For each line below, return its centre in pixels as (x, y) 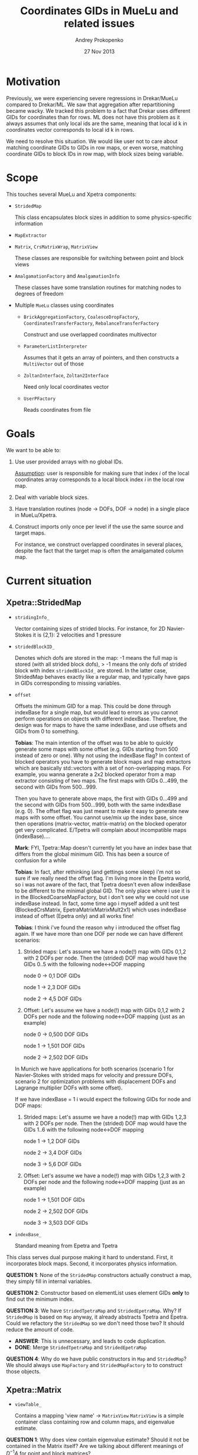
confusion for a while (40, 860)
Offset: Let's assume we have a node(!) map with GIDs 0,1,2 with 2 (104, 1010)
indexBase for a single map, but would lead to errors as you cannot (96, 712)
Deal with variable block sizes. (52, 497)
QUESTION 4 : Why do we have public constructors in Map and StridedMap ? (96, 1359)
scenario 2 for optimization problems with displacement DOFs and (95, 1081)
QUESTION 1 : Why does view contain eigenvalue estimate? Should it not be (98, 1440)
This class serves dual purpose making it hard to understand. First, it (90, 1257)
